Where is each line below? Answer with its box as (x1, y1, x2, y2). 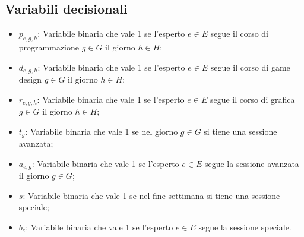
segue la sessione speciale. (198, 220, 292, 233)
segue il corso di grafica (210, 93, 295, 105)
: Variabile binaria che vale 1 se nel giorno (25, 125, 178, 137)
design (18, 73, 42, 86)
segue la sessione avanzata (204, 157, 299, 169)
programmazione (18, 41, 79, 53)
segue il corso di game (210, 61, 290, 73)
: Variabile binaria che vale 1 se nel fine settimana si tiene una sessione (23, 189, 280, 201)
